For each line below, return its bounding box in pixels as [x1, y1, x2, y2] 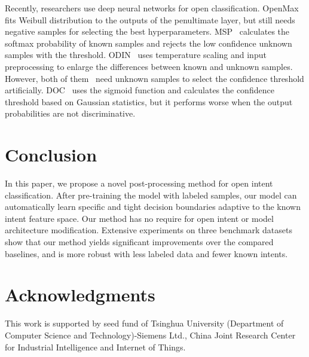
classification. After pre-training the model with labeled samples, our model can [5, 188, 297, 201]
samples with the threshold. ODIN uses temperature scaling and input [5, 48, 267, 61]
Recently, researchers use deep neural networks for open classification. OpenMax [5, 2, 299, 14]
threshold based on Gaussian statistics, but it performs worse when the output [5, 95, 293, 108]
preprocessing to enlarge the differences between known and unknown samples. [5, 60, 293, 72]
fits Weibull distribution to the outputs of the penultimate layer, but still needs [5, 13, 295, 26]
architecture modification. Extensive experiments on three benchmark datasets [5, 224, 292, 236]
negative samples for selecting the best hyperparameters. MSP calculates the [5, 25, 290, 38]
